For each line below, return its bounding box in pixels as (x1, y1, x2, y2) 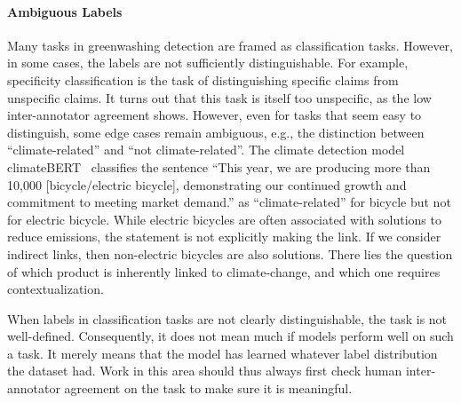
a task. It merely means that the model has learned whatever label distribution (7, 344, 438, 362)
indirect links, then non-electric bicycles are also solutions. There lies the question (7, 244, 453, 263)
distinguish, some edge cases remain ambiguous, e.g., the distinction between (7, 122, 425, 141)
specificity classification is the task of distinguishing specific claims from (7, 70, 399, 89)
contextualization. (7, 280, 104, 298)
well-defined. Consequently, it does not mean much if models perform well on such (7, 327, 454, 345)
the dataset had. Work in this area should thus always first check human (7, 361, 402, 380)
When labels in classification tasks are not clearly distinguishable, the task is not (7, 309, 448, 328)
